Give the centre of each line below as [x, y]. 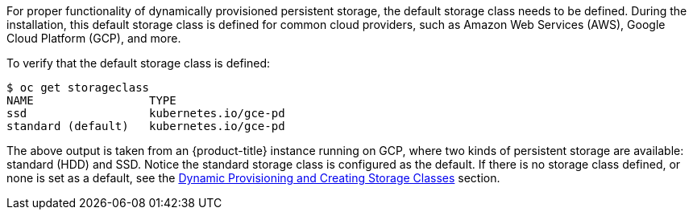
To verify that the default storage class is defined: [139, 63]
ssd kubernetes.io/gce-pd [146, 113]
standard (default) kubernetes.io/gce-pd [146, 126]
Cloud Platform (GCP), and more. [94, 38]
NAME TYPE [91, 100]
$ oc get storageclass [78, 88]
